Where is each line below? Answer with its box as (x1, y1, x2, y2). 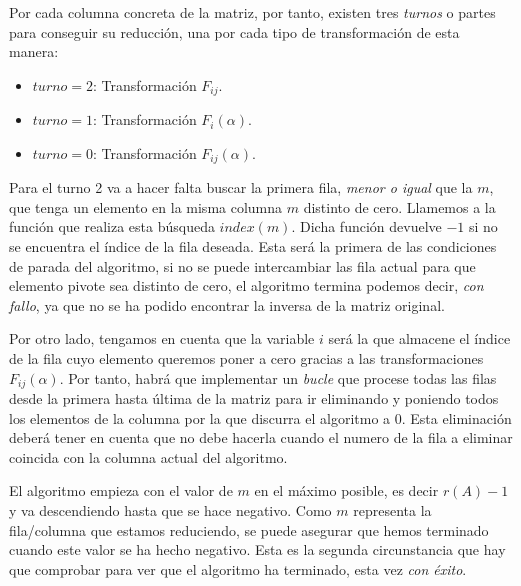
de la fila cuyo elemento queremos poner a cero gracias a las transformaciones (9, 348, 484, 369)
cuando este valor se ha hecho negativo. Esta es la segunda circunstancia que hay (9, 539, 506, 560)
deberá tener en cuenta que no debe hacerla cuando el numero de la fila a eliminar (9, 427, 513, 448)
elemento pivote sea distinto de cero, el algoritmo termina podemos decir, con (9, 275, 484, 296)
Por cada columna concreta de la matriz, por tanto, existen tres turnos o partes (9, 2, 496, 22)
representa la (353, 500, 432, 521)
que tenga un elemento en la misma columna (9, 196, 283, 217)
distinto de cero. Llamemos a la (303, 196, 496, 217)
